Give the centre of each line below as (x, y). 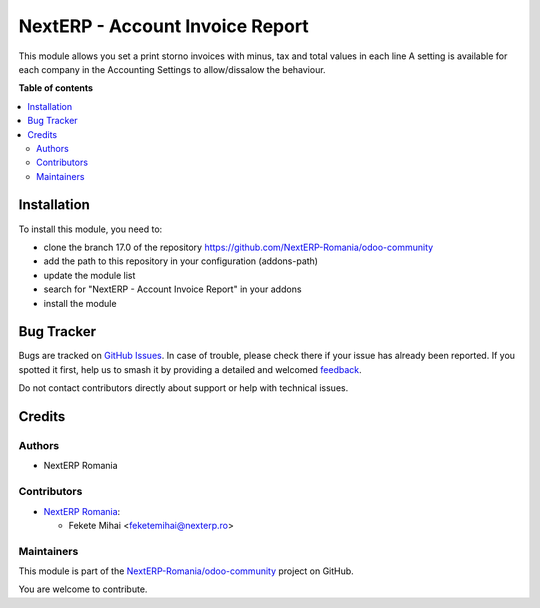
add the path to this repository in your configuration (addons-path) (181, 261)
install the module (80, 303)
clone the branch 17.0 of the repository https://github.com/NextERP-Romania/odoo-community (238, 247)
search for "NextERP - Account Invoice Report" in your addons (172, 289)
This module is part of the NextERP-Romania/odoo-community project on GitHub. (186, 571)
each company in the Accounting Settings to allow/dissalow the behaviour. (172, 69)
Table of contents (56, 88)
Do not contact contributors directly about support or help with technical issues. (183, 388)
